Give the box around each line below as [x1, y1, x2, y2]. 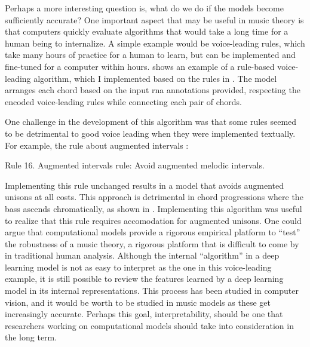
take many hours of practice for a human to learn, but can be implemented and [5, 48, 296, 61]
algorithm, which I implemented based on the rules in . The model [33, 72, 277, 84]
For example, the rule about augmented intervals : [5, 139, 189, 151]
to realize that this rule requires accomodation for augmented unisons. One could [5, 214, 302, 226]
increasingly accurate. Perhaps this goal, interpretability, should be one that [5, 308, 283, 320]
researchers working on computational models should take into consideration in [5, 319, 294, 331]
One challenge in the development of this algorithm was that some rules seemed [5, 115, 297, 128]
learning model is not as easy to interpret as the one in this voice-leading [5, 260, 272, 273]
